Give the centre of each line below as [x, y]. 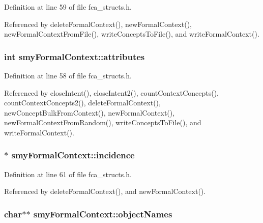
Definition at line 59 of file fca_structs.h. [68, 7]
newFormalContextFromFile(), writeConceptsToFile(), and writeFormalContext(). [132, 34]
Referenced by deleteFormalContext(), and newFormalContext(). [105, 191]
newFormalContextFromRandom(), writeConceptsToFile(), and [103, 122]
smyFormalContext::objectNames [103, 214]
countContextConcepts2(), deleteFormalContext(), [82, 103]
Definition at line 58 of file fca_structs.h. [68, 75]
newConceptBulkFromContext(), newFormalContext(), [90, 112]
